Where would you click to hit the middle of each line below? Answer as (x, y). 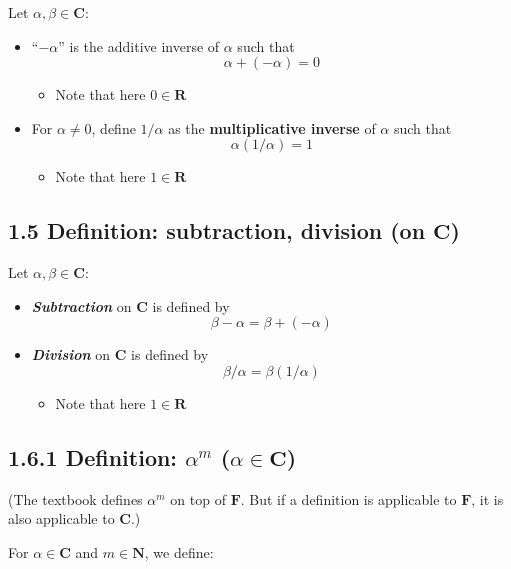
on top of (198, 498)
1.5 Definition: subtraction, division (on (217, 230)
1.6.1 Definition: (93, 456)
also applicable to (61, 518)
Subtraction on (81, 305)
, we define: (179, 551)
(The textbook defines (75, 498)
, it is (487, 498)
